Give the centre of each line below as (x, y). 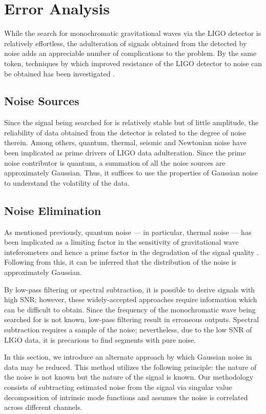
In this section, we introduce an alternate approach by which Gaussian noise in (128, 357)
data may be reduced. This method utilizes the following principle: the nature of (130, 367)
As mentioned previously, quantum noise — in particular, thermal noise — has (128, 232)
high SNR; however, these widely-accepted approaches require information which (131, 299)
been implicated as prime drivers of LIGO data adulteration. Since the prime (125, 153)
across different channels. (43, 407)
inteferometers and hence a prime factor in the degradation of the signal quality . (131, 252)
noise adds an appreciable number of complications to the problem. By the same (130, 53)
